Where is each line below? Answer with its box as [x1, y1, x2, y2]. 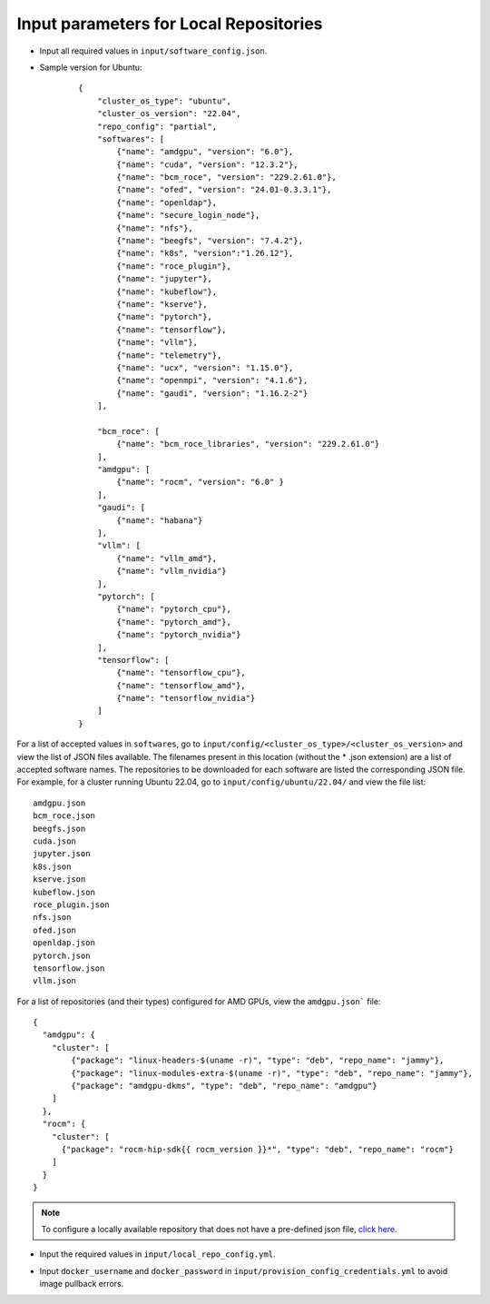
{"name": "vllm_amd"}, [116, 553, 218, 563]
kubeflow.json [33, 886, 95, 897]
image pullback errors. [39, 1279, 124, 1289]
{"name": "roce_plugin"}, [116, 261, 231, 272]
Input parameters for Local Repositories [16, 14, 323, 34]
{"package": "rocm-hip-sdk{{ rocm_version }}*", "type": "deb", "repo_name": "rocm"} [61, 1144, 454, 1154]
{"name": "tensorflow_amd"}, [116, 680, 247, 690]
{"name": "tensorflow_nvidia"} [116, 693, 256, 704]
